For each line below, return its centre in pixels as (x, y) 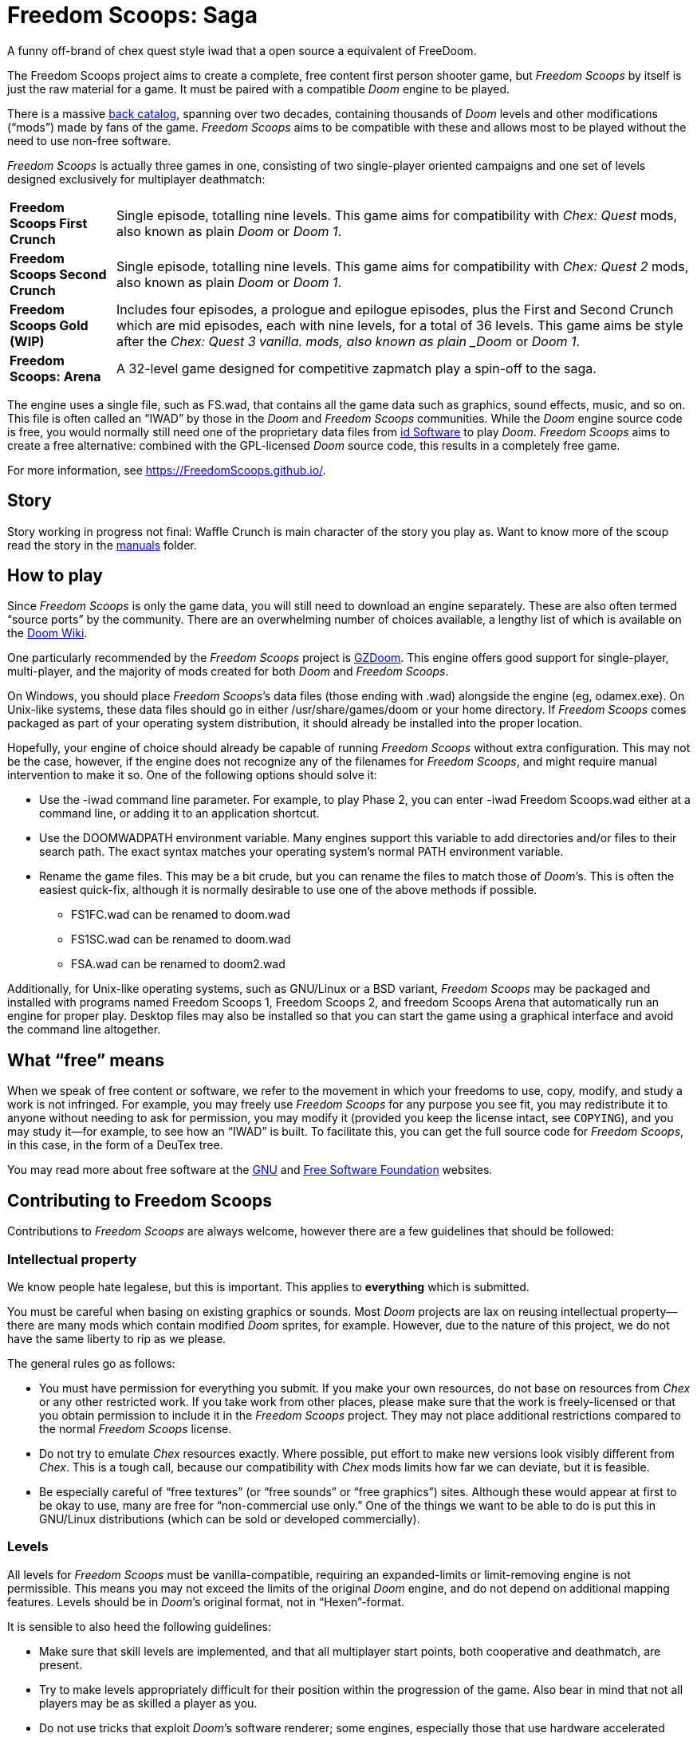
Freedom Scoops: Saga (132, 15)
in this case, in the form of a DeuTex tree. (115, 1145)
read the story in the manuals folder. (102, 545)
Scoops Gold (49, 325)
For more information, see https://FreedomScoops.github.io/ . (167, 470)
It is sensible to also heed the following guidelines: (140, 1626)
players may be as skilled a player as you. (148, 1703)
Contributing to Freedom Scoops (140, 1200)
